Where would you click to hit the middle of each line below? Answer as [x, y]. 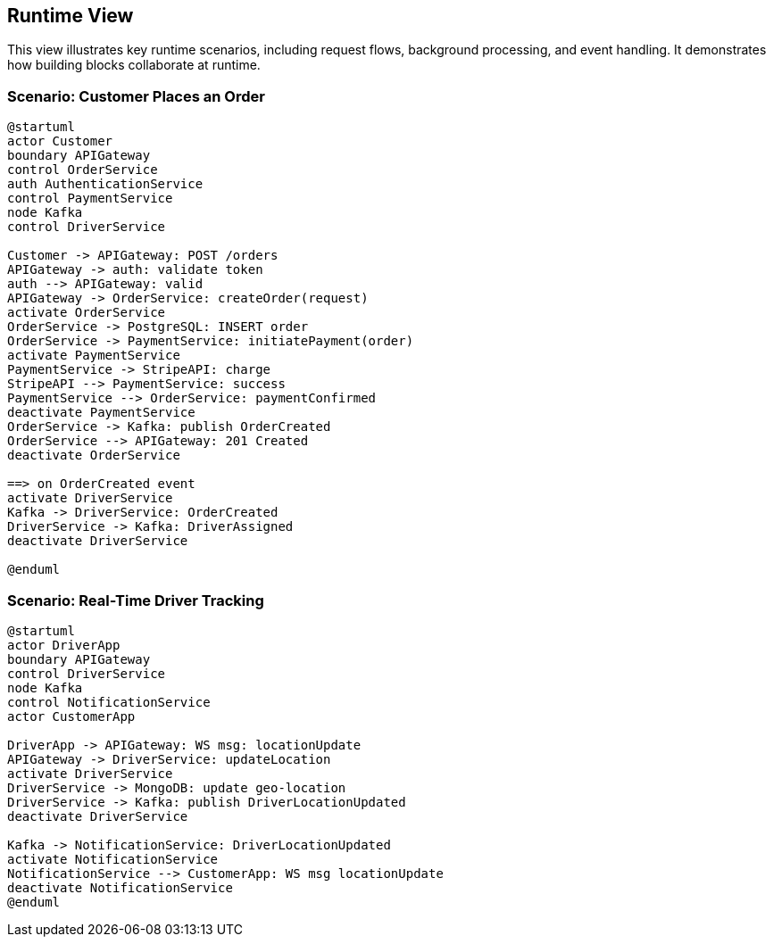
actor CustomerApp [71, 716]
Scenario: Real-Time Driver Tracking [136, 600]
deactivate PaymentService [101, 413]
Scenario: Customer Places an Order [136, 96]
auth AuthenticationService [105, 184]
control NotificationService [109, 702]
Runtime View [71, 16]
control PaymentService [90, 199]
